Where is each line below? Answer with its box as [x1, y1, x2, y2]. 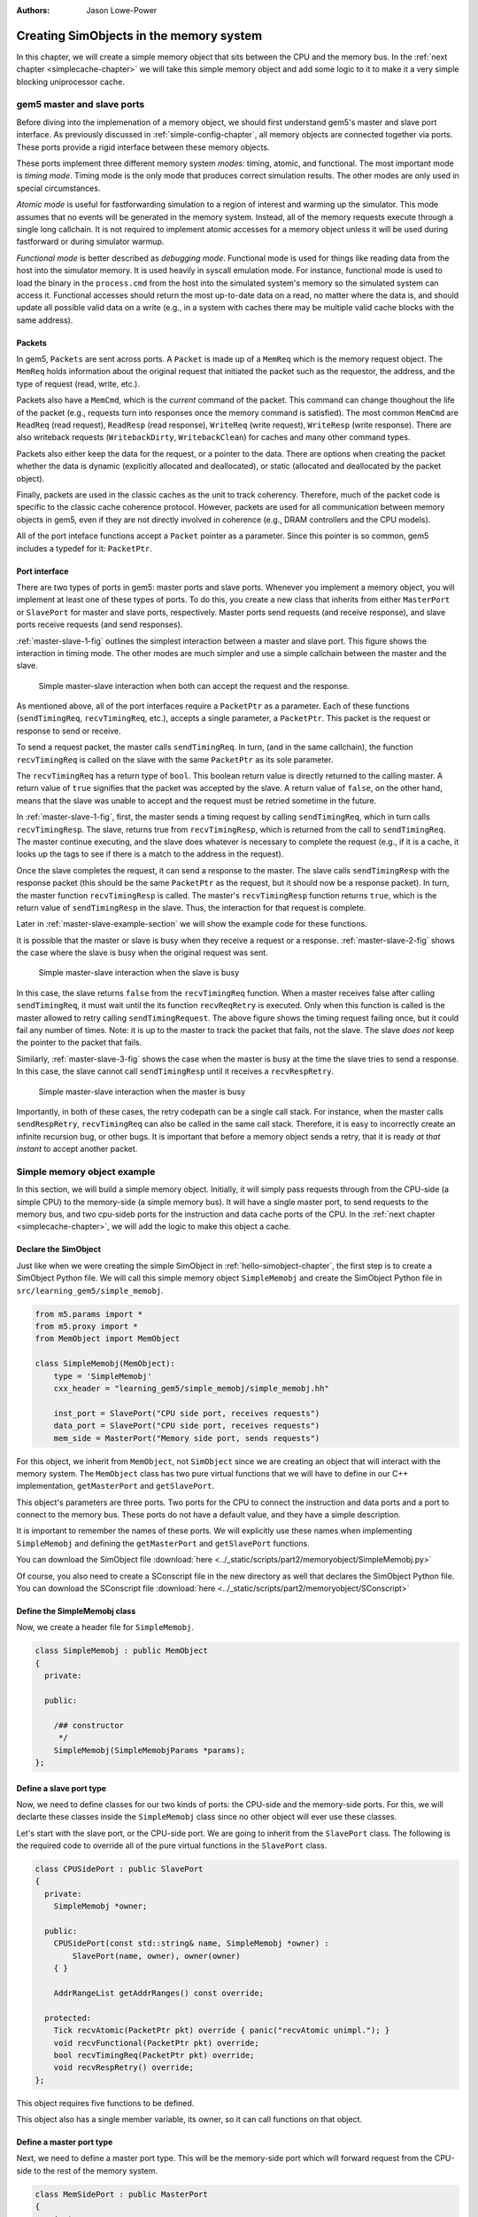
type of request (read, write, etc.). [16, 378, 141, 389]
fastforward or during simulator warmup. [16, 236, 165, 247]
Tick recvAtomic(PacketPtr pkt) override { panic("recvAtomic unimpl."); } [53, 2025, 390, 2035]
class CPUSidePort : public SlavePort [35, 1864, 204, 1875]
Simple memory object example [16, 1165, 156, 1178]
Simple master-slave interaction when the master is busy [38, 1086, 246, 1097]
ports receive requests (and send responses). [16, 619, 183, 630]
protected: [44, 2013, 92, 2023]
